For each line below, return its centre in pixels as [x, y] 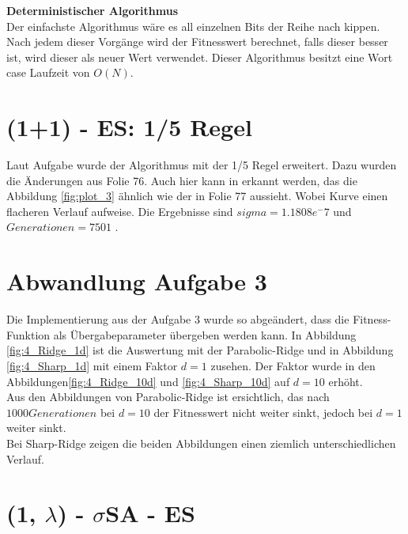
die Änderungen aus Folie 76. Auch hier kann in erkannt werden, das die [182, 180]
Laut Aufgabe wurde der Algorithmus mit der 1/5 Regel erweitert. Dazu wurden [202, 165]
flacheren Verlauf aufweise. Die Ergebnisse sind [120, 211]
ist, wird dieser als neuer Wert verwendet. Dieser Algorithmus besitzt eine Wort [200, 57]
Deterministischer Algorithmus [93, 10]
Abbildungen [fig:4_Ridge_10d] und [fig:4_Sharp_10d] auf [148, 381]
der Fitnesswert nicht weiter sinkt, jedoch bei [263, 412]
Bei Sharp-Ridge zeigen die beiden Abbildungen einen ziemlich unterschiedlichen [201, 443]
